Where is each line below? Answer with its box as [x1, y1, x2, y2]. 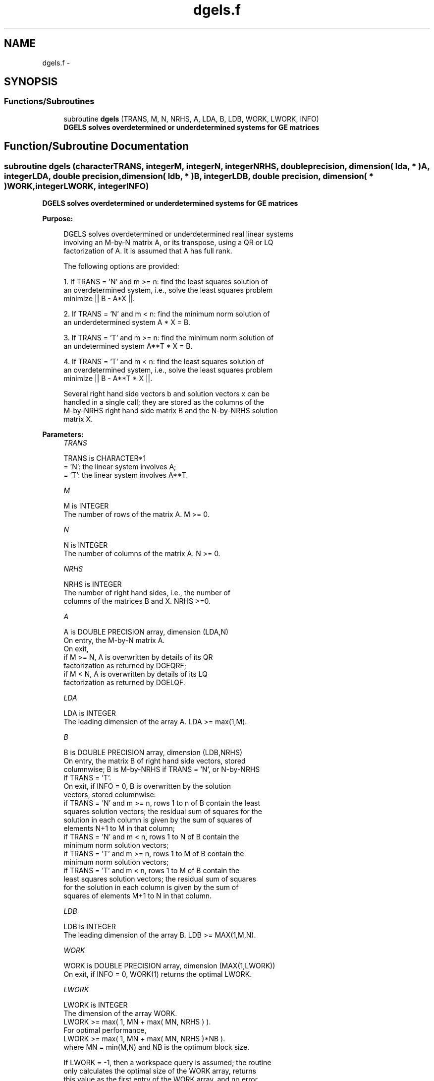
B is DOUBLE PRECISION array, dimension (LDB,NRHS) [63, 748, 243, 757]
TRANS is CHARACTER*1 [63, 454, 146, 463]
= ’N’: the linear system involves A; [63, 462, 176, 471]
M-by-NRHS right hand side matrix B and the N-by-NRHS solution [63, 406, 278, 415]
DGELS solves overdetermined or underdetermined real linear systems [63, 230, 294, 239]
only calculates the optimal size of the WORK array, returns [63, 1067, 256, 1076]
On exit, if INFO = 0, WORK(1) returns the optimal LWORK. [63, 970, 252, 979]
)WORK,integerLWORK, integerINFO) [4, 181, 149, 191]
